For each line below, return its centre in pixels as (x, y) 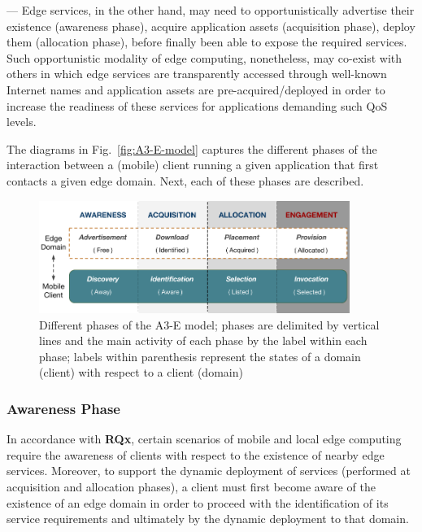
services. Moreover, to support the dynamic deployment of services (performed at (209, 471)
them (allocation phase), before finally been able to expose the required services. (207, 42)
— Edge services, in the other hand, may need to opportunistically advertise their (211, 10)
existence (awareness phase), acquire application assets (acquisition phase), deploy (211, 26)
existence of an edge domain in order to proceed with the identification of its (198, 502)
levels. (22, 122)
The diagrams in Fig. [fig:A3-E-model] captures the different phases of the (192, 148)
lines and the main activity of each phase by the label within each (203, 340)
